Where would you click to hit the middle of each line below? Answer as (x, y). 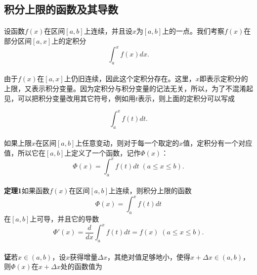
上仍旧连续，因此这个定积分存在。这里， (130, 79)
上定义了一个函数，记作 (103, 152)
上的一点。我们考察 (193, 31)
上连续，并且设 (108, 31)
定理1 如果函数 (27, 191)
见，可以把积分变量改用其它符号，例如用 (70, 98)
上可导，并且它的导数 (64, 219)
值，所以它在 (25, 152)
